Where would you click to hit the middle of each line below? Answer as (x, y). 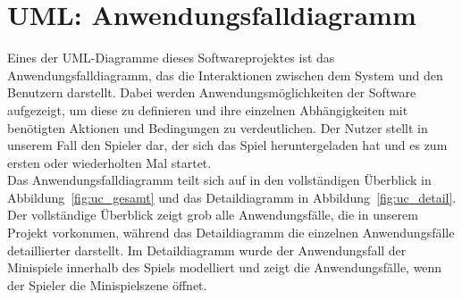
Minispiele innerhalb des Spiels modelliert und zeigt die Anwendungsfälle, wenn (225, 267)
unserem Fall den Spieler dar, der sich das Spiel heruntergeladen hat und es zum (227, 145)
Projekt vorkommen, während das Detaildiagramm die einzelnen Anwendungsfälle (231, 233)
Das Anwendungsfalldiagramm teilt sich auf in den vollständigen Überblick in (219, 180)
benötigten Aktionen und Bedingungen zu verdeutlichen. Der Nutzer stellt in (218, 127)
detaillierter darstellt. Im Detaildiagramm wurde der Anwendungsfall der (207, 250)
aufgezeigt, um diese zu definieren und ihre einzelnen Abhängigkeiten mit (208, 109)
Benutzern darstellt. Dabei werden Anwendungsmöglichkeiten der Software (212, 92)
